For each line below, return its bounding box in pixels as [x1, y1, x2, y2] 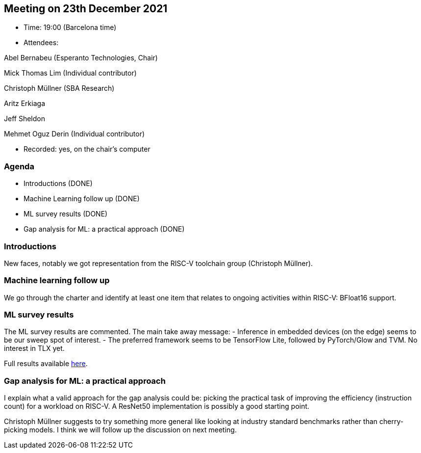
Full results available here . [4, 359, 88, 368]
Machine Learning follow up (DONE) [24, 194, 140, 203]
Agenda [4, 161, 34, 171]
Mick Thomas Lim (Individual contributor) [4, 69, 137, 78]
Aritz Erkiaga [4, 99, 45, 108]
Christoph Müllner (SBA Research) [4, 84, 115, 93]
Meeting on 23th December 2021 [4, 2, 168, 15]
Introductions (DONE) [24, 179, 93, 188]
